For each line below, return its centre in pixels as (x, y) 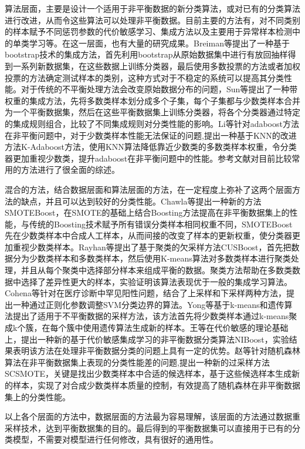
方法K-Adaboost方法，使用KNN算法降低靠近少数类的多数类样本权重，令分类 (151, 147)
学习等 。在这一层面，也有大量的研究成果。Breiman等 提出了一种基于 (159, 43)
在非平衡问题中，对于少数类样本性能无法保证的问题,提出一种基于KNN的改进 (151, 135)
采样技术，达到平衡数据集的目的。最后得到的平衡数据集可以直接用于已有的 (148, 428)
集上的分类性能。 (38, 396)
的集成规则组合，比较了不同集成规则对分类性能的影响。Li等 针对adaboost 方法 (152, 123)
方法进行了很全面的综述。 (70, 170)
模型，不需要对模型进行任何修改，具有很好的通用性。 (115, 439)
